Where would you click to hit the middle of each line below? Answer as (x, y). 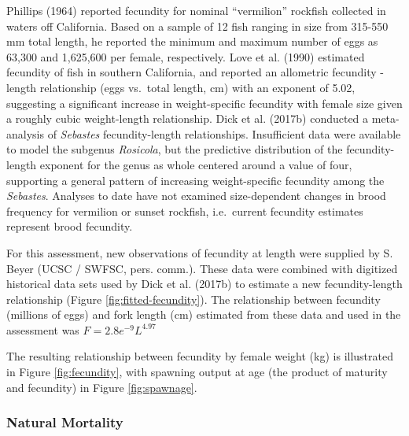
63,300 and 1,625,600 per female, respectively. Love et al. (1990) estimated (186, 56)
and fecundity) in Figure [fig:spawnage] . (102, 387)
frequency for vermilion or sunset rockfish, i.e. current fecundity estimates (185, 211)
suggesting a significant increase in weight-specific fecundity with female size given (204, 103)
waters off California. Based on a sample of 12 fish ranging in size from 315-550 (197, 26)
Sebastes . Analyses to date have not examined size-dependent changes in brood (196, 196)
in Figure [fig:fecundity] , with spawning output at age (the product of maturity (197, 372)
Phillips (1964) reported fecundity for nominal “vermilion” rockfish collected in (196, 10)
